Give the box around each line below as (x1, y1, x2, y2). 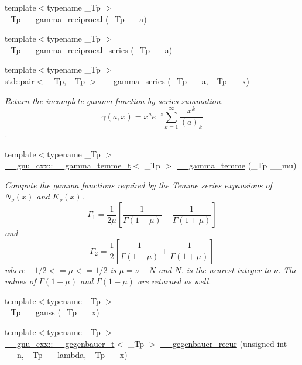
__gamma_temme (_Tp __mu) (176, 159, 297, 171)
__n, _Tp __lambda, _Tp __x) (5, 349, 128, 361)
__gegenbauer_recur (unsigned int (160, 337, 287, 349)
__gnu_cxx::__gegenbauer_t (5, 337, 115, 349)
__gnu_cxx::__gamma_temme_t (5, 159, 131, 171)
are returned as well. (137, 275, 211, 287)
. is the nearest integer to (181, 263, 271, 276)
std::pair (5, 74, 35, 87)
